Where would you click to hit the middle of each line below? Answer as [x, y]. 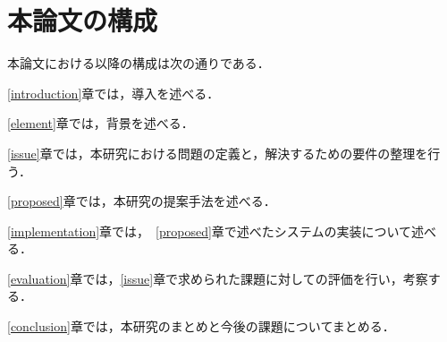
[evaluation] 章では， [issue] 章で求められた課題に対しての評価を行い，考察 [218, 278]
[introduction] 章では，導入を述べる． [114, 93]
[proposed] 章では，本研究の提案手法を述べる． [142, 201]
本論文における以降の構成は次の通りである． [139, 63]
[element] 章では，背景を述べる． [101, 123]
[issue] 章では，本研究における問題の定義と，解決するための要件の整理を [218, 153]
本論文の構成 [83, 20]
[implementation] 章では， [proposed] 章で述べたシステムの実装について [209, 231]
